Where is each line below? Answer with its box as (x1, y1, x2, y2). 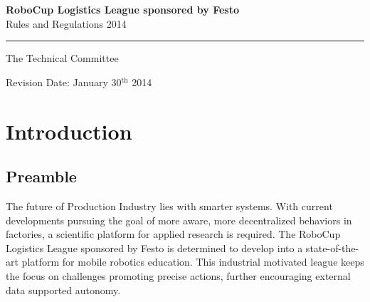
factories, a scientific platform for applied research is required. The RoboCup (6, 226, 341, 241)
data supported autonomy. (6, 282, 121, 297)
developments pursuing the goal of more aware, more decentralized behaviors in (6, 212, 352, 227)
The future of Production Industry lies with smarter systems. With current (6, 198, 333, 213)
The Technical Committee (6, 51, 119, 66)
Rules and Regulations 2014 (6, 16, 127, 31)
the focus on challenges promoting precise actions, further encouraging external (6, 268, 351, 283)
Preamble (6, 165, 77, 187)
